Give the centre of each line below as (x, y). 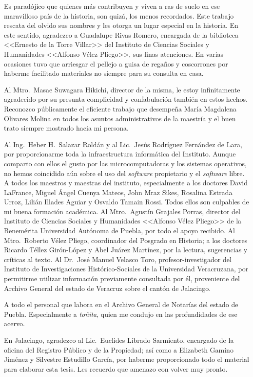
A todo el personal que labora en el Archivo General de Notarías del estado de (121, 304)
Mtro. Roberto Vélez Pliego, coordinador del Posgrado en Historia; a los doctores (126, 240)
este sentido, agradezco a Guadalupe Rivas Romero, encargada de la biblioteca (121, 34)
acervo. (14, 323)
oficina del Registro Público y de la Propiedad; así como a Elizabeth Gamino (119, 349)
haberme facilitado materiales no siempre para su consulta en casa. (104, 73)
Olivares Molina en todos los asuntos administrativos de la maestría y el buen (120, 118)
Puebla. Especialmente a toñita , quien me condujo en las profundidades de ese (121, 314)
